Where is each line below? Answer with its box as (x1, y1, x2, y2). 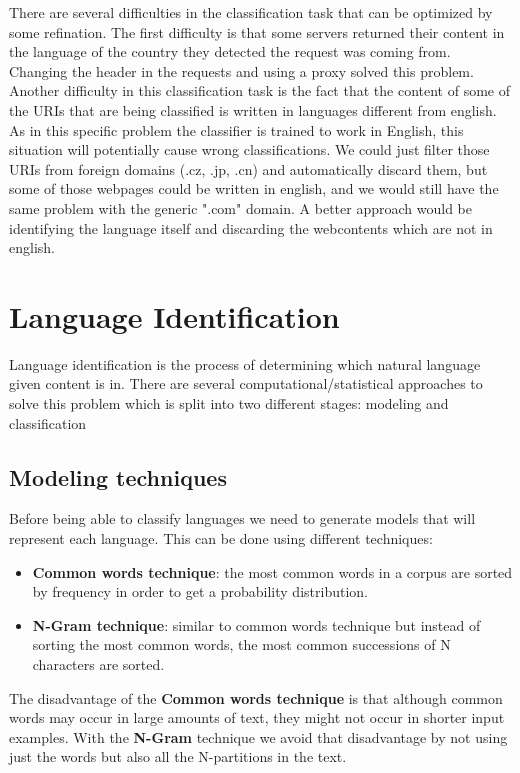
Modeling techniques (9, 461, 227, 492)
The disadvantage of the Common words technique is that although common (9, 687, 503, 708)
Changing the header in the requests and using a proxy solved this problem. (9, 60, 474, 81)
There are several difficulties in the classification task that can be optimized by (9, 2, 493, 22)
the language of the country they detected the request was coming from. (9, 41, 451, 62)
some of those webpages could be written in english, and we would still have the (9, 178, 499, 199)
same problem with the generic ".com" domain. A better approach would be (9, 197, 472, 218)
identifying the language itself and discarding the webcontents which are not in (9, 217, 493, 238)
